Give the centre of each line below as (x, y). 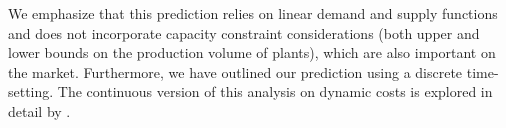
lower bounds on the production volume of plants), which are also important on (252, 52)
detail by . (39, 110)
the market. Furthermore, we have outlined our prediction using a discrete (235, 71)
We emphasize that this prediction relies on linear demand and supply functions (253, 13)
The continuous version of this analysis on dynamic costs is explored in (275, 91)
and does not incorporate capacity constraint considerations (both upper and (244, 32)
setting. (31, 91)
